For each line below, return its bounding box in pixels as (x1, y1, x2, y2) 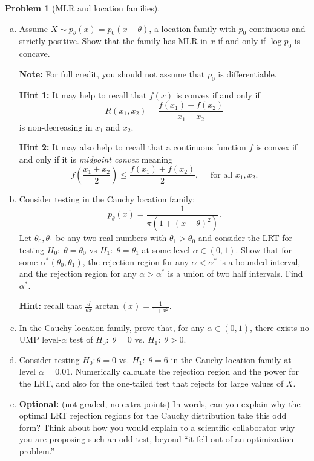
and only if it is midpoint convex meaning (19, 152, 173, 165)
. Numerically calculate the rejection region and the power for (70, 365, 299, 378)
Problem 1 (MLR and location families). (5, 2, 160, 14)
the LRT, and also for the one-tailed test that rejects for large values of (19, 376, 284, 389)
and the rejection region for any (19, 267, 137, 280)
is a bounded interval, (220, 255, 301, 268)
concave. (19, 47, 50, 60)
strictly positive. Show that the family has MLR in (19, 34, 208, 47)
